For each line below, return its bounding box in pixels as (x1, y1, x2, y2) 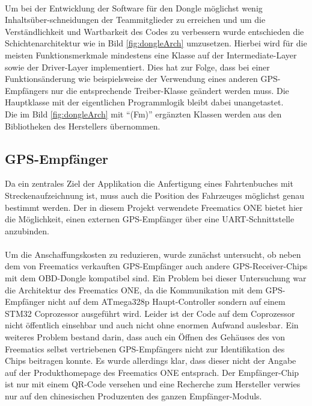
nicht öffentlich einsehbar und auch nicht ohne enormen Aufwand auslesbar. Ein (5, 319, 299, 331)
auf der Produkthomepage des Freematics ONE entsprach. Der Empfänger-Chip (5, 366, 299, 378)
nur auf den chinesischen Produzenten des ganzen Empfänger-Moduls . (5, 390, 262, 402)
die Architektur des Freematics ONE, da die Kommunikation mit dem (5, 283, 263, 296)
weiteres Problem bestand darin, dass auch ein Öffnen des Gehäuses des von (5, 331, 286, 343)
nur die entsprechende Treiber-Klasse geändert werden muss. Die (50, 84, 289, 96)
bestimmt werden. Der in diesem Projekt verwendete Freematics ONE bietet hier (5, 201, 303, 213)
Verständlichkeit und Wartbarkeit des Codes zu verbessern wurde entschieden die (5, 25, 304, 37)
